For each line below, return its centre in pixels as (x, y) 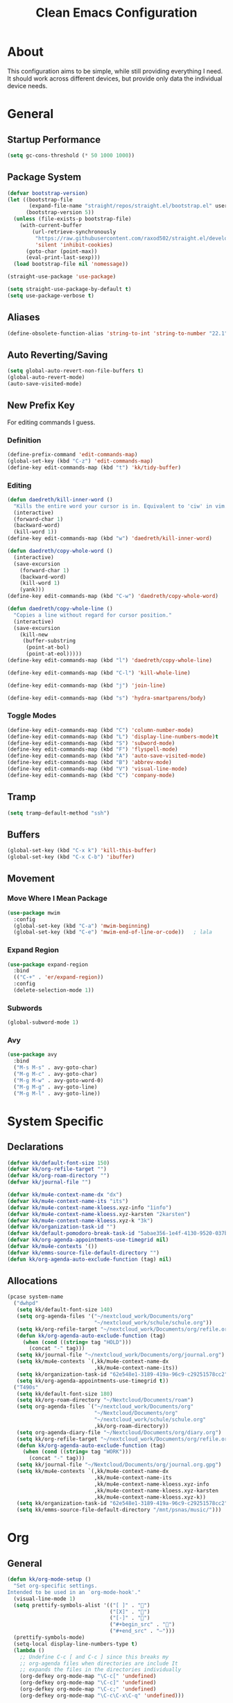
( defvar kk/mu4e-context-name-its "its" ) (68, 1201)
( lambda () (29, 1650)
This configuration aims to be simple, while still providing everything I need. (115, 71)
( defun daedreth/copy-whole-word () (60, 551)
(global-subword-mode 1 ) (43, 1022)
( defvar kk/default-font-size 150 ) (59, 1163)
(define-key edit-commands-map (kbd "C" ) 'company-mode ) (91, 775)
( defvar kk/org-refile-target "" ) (57, 1169)
